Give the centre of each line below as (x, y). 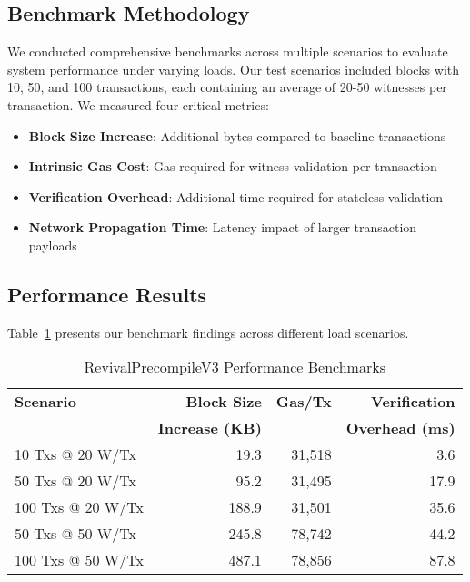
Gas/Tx (304, 402)
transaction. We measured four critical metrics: (138, 104)
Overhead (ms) (400, 428)
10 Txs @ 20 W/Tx (75, 454)
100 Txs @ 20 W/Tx (79, 507)
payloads (53, 245)
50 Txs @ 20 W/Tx (75, 481)
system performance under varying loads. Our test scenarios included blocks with (233, 69)
